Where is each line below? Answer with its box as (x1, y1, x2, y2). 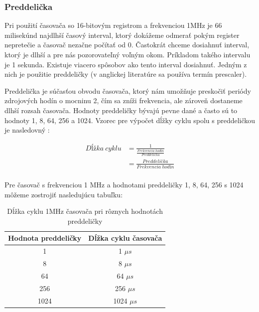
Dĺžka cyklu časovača (88, 233, 162, 243)
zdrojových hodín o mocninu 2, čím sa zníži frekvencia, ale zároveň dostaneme (4, 95, 243, 106)
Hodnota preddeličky (8, 233, 82, 243)
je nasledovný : (4, 125, 50, 135)
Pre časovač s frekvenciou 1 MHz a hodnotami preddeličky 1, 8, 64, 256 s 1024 (4, 179, 244, 189)
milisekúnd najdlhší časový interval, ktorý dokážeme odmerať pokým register (4, 29, 240, 40)
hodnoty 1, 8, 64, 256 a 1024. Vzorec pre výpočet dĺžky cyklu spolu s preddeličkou (4, 115, 256, 125)
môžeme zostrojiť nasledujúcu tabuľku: (4, 189, 123, 199)
